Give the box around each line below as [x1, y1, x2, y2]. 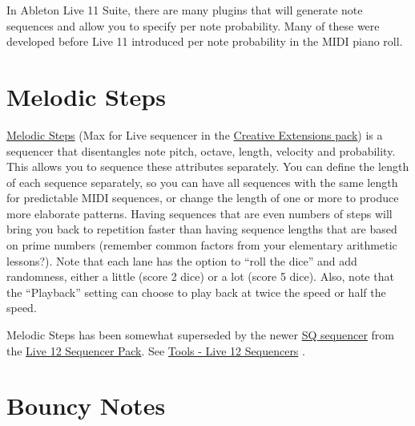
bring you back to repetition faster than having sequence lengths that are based [6, 221, 397, 237]
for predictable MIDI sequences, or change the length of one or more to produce [6, 189, 399, 206]
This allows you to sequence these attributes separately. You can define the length [6, 158, 409, 175]
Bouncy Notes [6, 389, 166, 422]
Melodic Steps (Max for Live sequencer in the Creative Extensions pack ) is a [6, 126, 383, 143]
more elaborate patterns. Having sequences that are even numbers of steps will [6, 205, 393, 221]
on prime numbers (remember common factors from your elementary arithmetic [6, 237, 397, 254]
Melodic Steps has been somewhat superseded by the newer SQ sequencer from [6, 327, 394, 343]
